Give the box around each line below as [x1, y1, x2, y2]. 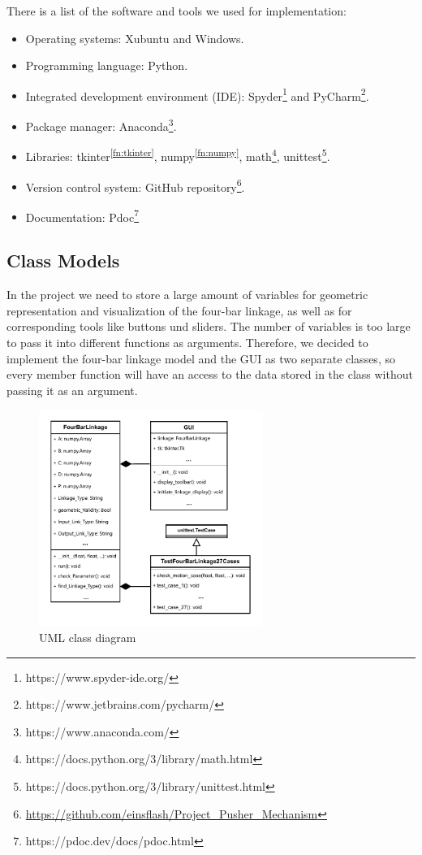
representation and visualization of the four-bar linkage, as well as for [6, 302, 352, 319]
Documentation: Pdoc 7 [25, 206, 140, 225]
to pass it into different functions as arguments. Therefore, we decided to [6, 334, 368, 351]
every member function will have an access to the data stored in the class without [6, 366, 413, 383]
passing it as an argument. [6, 381, 138, 398]
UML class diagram [39, 629, 136, 646]
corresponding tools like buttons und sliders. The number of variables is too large [6, 318, 411, 335]
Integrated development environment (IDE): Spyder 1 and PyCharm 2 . [25, 85, 369, 104]
